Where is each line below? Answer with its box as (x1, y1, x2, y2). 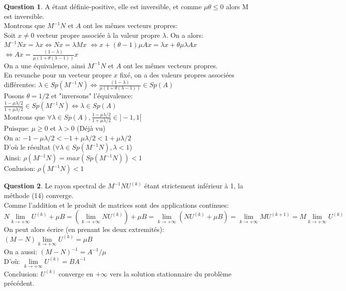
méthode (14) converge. (4, 190, 74, 200)
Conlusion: (4, 163, 35, 173)
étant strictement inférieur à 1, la (144, 181, 243, 191)
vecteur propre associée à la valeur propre (36, 30, 160, 40)
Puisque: (4, 123, 30, 133)
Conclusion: (4, 268, 38, 278)
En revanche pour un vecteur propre (4, 70, 112, 80)
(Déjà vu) (77, 123, 106, 133)
